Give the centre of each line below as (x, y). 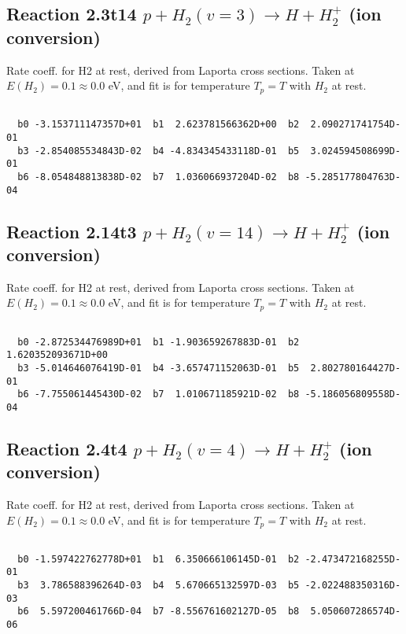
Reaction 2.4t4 (67, 448)
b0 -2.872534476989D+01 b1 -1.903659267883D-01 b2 (159, 342)
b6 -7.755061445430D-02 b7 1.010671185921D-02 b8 (159, 394)
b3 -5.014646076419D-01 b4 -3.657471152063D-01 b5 (159, 368)
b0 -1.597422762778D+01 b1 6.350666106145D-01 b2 (159, 559)
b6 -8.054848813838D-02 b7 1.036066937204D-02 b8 (159, 177)
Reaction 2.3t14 (72, 14)
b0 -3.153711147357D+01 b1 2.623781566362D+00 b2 (159, 125)
